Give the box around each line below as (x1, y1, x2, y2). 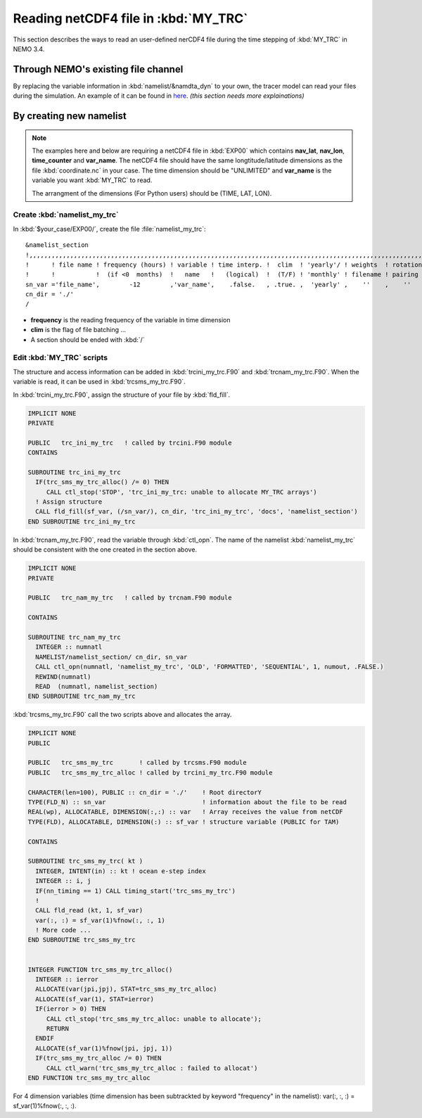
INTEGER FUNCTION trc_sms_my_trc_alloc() (27, 965, 173, 974)
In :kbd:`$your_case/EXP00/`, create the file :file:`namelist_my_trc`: (13, 224, 206, 233)
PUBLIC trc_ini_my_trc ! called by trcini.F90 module (27, 438, 232, 447)
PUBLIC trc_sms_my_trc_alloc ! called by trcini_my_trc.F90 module (27, 768, 273, 777)
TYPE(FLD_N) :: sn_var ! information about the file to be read (27, 798, 347, 806)
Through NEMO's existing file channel (13, 63, 184, 75)
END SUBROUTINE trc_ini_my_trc (27, 517, 136, 526)
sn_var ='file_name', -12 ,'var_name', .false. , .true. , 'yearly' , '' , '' (25, 280, 411, 288)
